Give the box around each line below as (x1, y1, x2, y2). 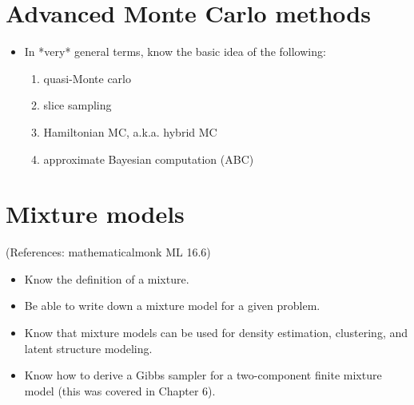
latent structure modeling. (24, 339, 153, 356)
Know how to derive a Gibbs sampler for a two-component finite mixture (24, 367, 382, 383)
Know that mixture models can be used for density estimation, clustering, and (24, 324, 408, 340)
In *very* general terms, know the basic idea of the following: (24, 43, 326, 60)
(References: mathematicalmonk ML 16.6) (6, 244, 211, 260)
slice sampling (43, 97, 112, 113)
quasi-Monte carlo (43, 69, 131, 86)
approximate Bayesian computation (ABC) (43, 150, 254, 167)
